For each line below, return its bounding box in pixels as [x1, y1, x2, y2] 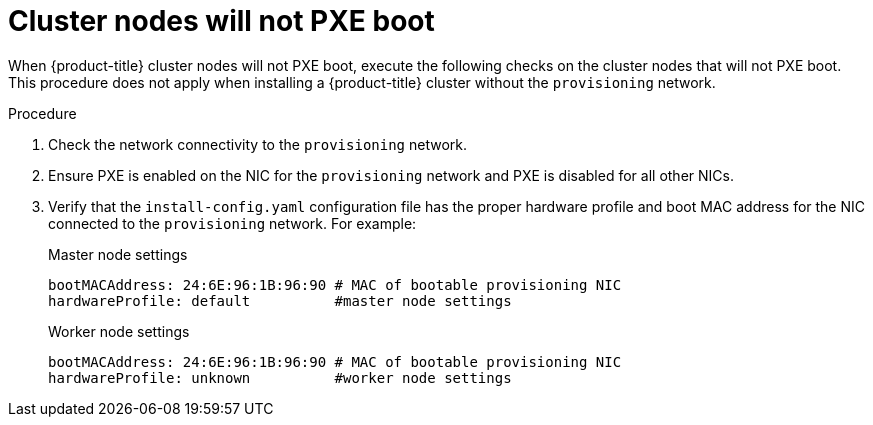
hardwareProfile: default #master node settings [48, 292, 512, 309]
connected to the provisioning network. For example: [48, 214, 417, 232]
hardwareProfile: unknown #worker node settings [48, 369, 512, 386]
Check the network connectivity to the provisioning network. [48, 135, 468, 153]
